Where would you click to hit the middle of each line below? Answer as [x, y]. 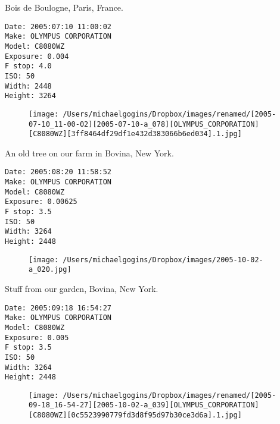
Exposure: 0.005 [37, 337]
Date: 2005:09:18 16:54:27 [58, 308]
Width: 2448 [28, 86]
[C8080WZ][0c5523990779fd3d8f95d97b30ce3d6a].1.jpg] [135, 415]
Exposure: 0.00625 [41, 202]
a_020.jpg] [50, 270]
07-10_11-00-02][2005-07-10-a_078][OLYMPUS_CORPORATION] [144, 124]
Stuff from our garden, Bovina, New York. [82, 288]
